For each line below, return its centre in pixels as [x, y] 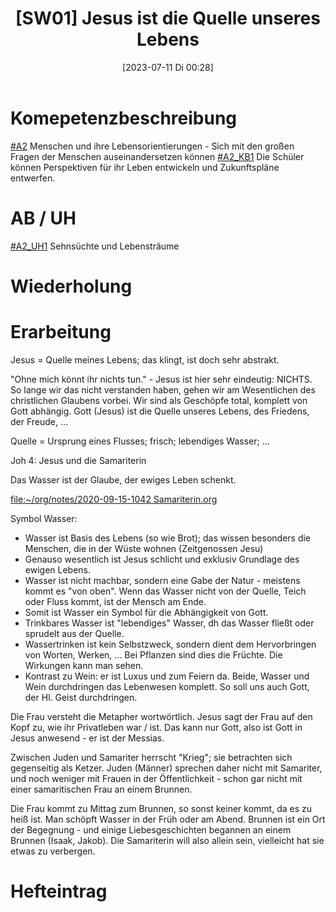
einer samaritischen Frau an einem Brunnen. [101, 789]
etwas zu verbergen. [53, 851]
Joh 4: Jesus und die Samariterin [78, 460]
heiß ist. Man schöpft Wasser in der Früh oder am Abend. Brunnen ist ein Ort [168, 819]
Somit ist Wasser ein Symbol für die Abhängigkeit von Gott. [146, 612]
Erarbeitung [61, 332]
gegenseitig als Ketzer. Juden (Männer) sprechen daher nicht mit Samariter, [166, 768]
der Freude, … [39, 421]
